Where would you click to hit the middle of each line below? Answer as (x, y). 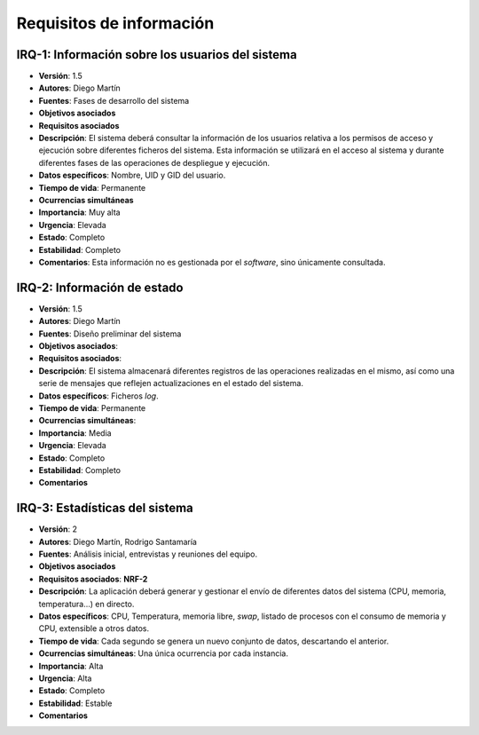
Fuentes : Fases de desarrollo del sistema (114, 100)
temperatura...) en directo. (86, 604)
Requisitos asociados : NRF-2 (93, 579)
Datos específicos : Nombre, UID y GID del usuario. (132, 175)
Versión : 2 (58, 529)
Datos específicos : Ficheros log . (98, 396)
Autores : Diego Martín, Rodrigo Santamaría (118, 541)
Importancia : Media (75, 433)
